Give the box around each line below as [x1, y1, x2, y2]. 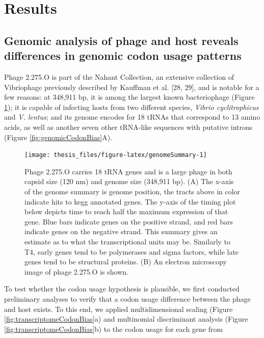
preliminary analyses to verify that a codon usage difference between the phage [4, 293, 251, 304]
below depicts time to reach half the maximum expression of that [24, 206, 228, 217]
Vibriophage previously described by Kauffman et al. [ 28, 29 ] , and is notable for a [4, 81, 259, 92]
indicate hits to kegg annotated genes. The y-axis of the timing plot [24, 196, 236, 207]
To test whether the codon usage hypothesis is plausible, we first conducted [4, 283, 240, 294]
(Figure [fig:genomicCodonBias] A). [4, 131, 113, 142]
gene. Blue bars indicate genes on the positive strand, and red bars [24, 216, 233, 227]
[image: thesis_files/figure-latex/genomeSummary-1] [24, 151, 207, 159]
